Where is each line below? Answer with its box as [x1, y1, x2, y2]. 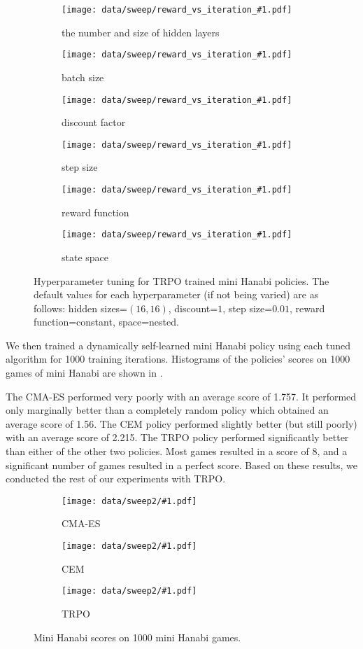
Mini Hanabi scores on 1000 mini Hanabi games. [34, 629, 241, 644]
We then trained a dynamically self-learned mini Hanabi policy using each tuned [6, 337, 350, 352]
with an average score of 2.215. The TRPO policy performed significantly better [6, 430, 349, 445]
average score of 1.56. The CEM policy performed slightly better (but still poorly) [6, 416, 357, 431]
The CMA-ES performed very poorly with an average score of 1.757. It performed [6, 389, 357, 403]
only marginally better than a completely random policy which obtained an [6, 403, 329, 417]
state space [62, 249, 109, 264]
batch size [62, 69, 104, 84]
